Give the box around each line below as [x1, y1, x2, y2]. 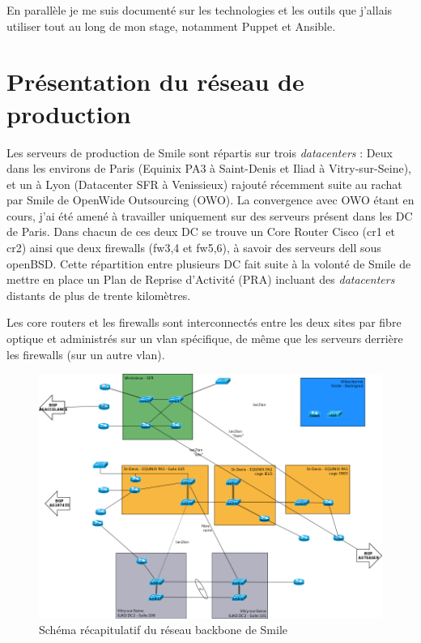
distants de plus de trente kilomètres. [6, 286, 191, 303]
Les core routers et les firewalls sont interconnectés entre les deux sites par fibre [6, 314, 402, 331]
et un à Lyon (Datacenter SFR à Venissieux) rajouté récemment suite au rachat [6, 175, 402, 192]
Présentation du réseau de [6, 65, 304, 98]
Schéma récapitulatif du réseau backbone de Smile [39, 621, 287, 638]
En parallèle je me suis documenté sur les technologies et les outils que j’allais [6, 2, 393, 18]
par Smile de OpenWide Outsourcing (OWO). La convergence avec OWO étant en [6, 191, 415, 208]
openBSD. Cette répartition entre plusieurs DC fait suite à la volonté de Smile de [6, 255, 411, 272]
